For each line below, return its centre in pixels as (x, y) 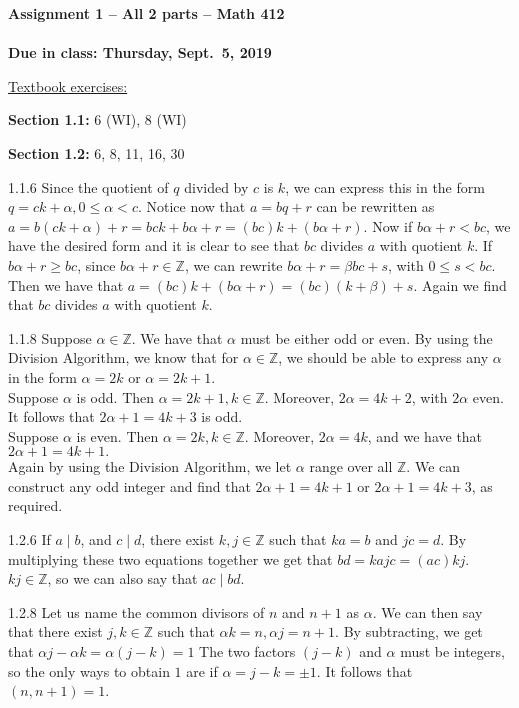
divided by (216, 186)
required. (35, 505)
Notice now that (196, 206)
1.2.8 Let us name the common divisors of (136, 611)
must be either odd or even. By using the (366, 337)
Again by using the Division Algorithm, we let (150, 466)
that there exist (55, 631)
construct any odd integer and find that (129, 485)
